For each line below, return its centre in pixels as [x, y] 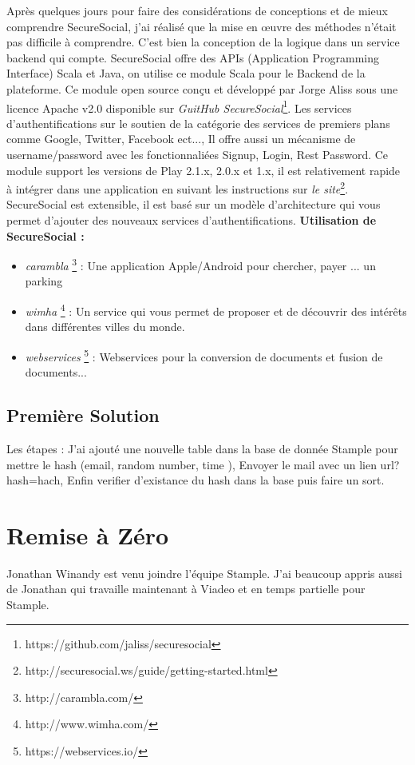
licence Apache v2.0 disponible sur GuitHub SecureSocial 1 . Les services [179, 106]
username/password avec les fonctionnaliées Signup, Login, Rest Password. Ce [198, 154]
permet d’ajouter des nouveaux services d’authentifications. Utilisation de [192, 220]
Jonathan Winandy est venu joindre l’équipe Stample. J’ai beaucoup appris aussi [204, 573]
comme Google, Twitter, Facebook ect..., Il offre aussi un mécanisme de [181, 139]
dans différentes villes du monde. [105, 327]
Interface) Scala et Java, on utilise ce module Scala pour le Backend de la [186, 73]
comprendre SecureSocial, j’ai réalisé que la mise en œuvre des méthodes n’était [202, 26]
